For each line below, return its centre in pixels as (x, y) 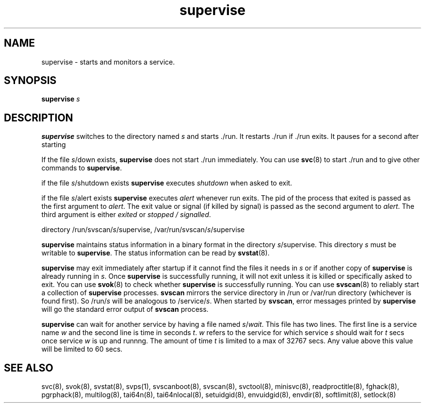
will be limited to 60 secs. (82, 349)
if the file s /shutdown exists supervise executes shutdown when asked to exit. (167, 183)
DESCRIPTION (39, 118)
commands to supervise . (82, 168)
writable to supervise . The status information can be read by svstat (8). (155, 253)
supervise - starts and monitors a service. (108, 62)
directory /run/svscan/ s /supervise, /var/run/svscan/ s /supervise (143, 230)
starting (54, 145)
